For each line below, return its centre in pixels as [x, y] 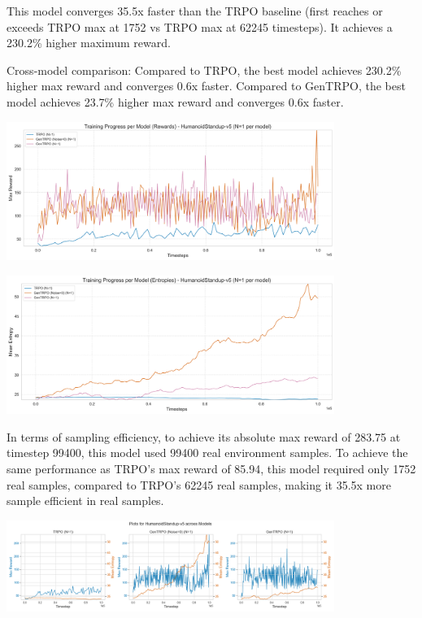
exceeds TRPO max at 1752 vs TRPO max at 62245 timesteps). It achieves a [200, 26]
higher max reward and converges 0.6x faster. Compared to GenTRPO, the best [206, 86]
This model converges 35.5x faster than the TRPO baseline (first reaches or [195, 11]
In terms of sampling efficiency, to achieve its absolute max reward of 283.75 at [204, 436]
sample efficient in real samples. [85, 500]
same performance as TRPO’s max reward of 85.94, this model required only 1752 [211, 468]
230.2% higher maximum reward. [89, 43]
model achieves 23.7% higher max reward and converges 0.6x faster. [175, 101]
